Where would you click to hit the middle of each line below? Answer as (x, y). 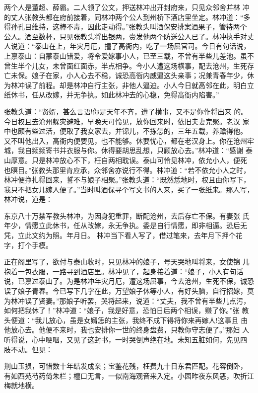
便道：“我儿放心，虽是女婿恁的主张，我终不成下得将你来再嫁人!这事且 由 (129, 320)
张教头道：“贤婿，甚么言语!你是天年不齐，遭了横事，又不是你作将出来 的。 (126, 111)
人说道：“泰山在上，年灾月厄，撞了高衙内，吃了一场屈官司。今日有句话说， (127, 46)
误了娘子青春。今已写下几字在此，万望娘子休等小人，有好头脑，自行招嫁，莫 (129, 291)
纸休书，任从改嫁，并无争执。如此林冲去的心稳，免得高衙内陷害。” (112, 95)
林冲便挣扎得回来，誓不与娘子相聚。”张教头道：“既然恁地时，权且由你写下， (127, 180)
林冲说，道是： (28, 199)
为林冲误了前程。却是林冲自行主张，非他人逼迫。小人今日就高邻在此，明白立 (129, 85)
